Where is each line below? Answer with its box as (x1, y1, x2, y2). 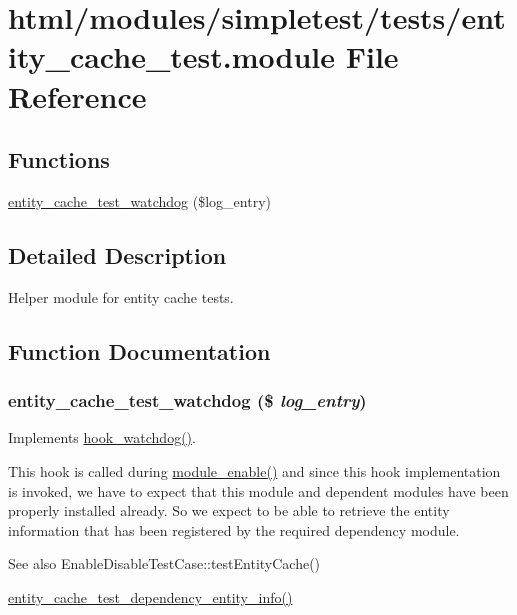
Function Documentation (8, 335, 271, 366)
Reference (8, 75, 147, 116)
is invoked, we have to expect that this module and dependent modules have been (8, 480, 509, 501)
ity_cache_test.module (8, 36, 335, 77)
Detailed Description (8, 239, 227, 270)
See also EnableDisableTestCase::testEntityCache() (8, 553, 321, 574)
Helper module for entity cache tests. (8, 286, 234, 307)
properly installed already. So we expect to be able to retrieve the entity (8, 500, 450, 521)
